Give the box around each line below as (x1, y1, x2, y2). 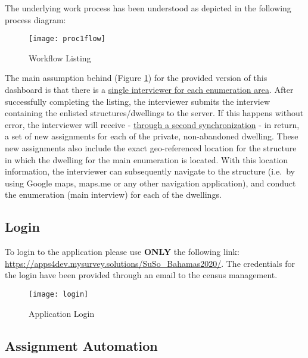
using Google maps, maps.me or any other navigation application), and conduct (5, 176, 296, 189)
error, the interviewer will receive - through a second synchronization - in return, (5, 118, 300, 130)
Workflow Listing (29, 51, 91, 64)
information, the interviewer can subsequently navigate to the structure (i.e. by (5, 165, 295, 178)
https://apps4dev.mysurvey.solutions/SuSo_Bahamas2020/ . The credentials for (5, 257, 295, 269)
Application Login (29, 307, 95, 319)
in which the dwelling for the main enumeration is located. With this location (5, 153, 288, 166)
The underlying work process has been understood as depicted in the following (5, 2, 291, 14)
